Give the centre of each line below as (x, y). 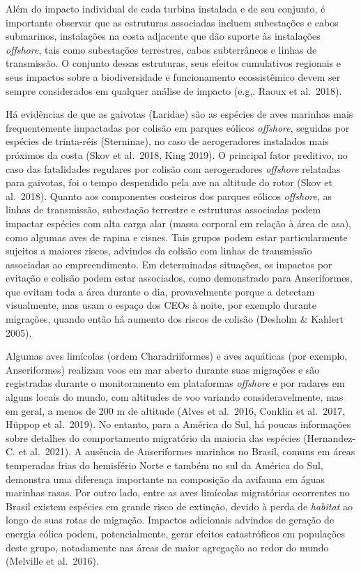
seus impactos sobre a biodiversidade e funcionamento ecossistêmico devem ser (173, 76)
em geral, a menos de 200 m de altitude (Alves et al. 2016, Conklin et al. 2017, (176, 410)
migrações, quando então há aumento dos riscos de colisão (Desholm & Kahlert (175, 319)
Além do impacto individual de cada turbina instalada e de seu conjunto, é (166, 8)
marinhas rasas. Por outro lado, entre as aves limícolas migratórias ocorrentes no (178, 492)
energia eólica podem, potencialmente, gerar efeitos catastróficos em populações (175, 533)
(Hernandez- (330, 437)
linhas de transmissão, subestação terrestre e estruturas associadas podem (163, 209)
